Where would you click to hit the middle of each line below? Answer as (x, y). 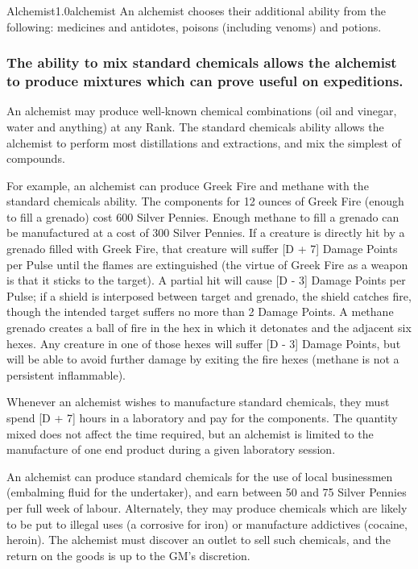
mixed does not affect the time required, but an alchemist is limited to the (190, 433)
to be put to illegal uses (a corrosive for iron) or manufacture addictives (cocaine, (207, 523)
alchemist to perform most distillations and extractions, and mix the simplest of (204, 142)
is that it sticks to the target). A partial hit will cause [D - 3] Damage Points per (206, 280)
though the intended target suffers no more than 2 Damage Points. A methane (200, 311)
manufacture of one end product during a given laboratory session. (171, 449)
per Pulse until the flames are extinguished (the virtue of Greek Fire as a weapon (207, 264)
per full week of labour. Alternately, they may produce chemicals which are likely (207, 507)
